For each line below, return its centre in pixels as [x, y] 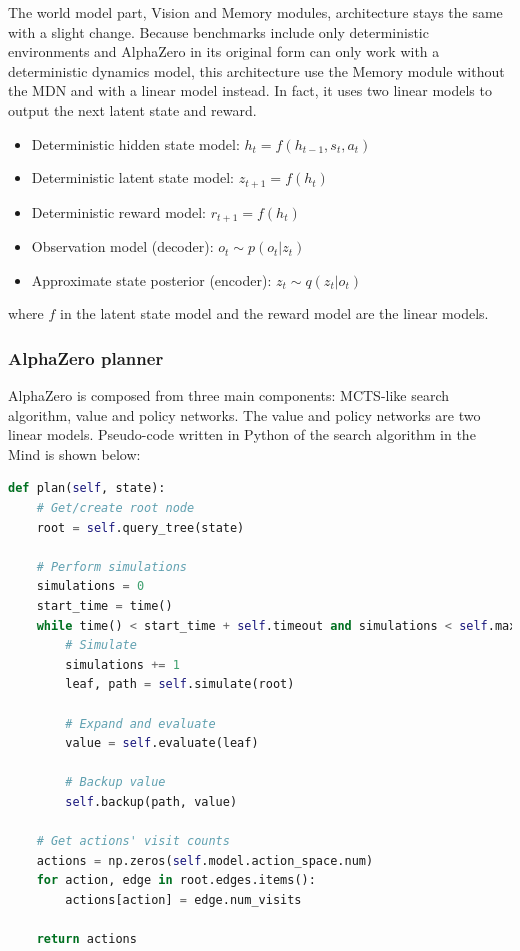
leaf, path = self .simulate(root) [180, 684]
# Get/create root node [115, 508]
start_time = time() [104, 606]
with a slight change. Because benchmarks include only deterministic [218, 31]
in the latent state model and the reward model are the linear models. [274, 313]
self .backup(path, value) [151, 801]
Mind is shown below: [74, 453]
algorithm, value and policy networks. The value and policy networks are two [244, 414]
